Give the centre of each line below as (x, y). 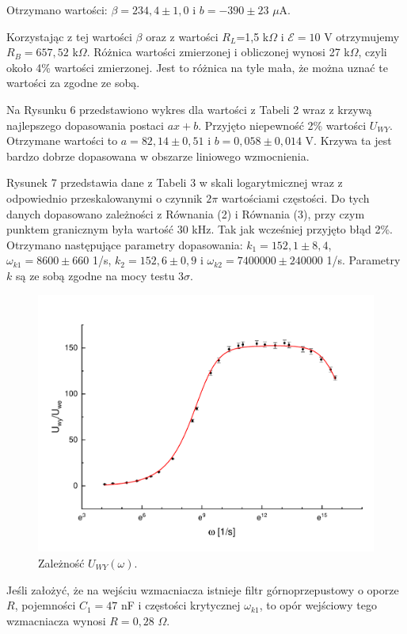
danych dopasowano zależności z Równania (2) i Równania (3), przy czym (186, 213)
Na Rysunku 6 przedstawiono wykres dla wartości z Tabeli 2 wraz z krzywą (189, 109)
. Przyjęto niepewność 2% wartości (282, 125)
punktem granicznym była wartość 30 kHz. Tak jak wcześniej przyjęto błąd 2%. (200, 229)
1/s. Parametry (363, 260)
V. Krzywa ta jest (348, 140)
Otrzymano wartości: (57, 9)
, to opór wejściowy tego (318, 605)
